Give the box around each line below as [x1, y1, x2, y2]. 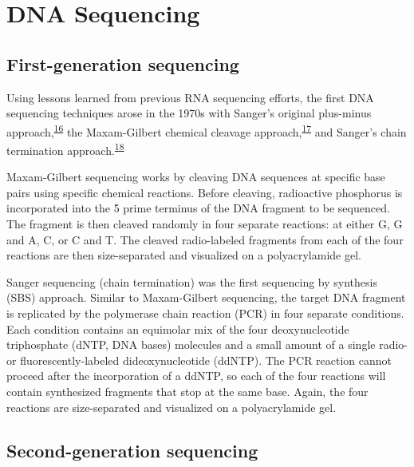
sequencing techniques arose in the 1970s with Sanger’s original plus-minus [6, 105, 372, 121]
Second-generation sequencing [6, 437, 258, 462]
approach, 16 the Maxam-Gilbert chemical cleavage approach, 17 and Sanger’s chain [6, 121, 407, 140]
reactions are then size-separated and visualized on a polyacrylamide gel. [6, 247, 361, 263]
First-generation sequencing [6, 51, 239, 76]
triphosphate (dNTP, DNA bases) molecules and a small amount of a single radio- [6, 336, 408, 353]
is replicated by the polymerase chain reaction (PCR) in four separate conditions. [6, 305, 404, 322]
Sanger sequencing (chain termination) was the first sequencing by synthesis [6, 273, 377, 290]
